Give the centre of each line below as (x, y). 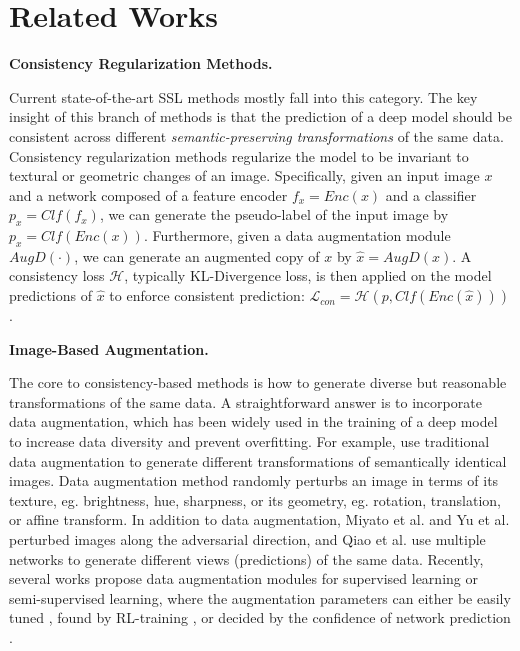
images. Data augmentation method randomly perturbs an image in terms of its (254, 480)
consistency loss (57, 275)
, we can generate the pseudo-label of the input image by (274, 214)
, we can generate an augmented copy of (197, 255)
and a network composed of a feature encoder (148, 194)
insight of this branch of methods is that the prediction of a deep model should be (260, 116)
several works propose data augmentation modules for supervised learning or (243, 578)
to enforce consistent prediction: (207, 295)
